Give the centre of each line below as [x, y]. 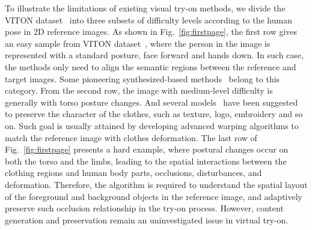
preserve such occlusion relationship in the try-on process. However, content [144, 208]
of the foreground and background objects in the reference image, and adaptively [154, 196]
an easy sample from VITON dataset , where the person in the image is [138, 43]
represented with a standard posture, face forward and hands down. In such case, [154, 55]
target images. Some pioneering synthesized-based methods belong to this [142, 78]
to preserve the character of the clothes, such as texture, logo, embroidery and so [154, 114]
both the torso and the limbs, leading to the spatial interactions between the [146, 161]
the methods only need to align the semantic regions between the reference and [151, 66]
